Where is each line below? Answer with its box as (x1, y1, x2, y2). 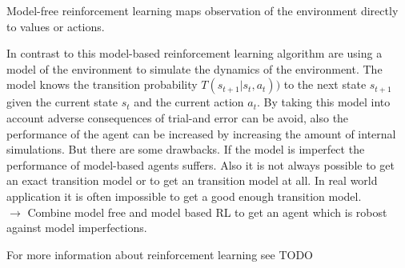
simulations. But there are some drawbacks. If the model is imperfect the (6, 141, 365, 158)
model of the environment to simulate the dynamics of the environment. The (6, 60, 383, 77)
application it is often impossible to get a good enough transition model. (6, 187, 362, 204)
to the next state (283, 76, 367, 93)
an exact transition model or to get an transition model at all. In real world (6, 172, 378, 189)
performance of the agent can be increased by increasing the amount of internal (6, 125, 396, 142)
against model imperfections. (6, 219, 147, 236)
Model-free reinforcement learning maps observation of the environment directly (6, 2, 399, 18)
